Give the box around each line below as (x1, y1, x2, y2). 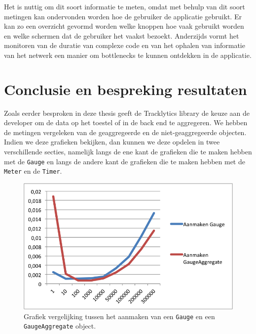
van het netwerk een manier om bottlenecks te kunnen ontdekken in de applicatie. (4, 49, 252, 60)
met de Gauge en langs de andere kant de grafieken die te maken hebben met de (4, 156, 245, 166)
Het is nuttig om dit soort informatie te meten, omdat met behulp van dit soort (4, 1, 245, 11)
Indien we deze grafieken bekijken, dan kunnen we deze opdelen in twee (4, 137, 220, 147)
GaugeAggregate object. (24, 321, 96, 331)
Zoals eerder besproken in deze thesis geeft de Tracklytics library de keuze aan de (4, 107, 250, 118)
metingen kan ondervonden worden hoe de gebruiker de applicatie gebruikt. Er (4, 11, 242, 21)
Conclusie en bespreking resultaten (4, 79, 247, 99)
